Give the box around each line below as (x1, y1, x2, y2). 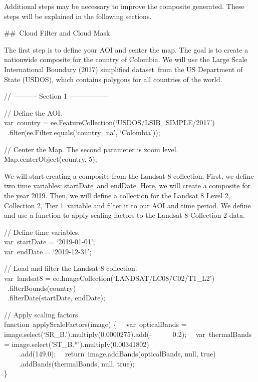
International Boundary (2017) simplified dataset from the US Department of (4, 64, 243, 74)
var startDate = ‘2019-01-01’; (4, 236, 95, 247)
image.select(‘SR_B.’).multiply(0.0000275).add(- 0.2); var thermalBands (4, 329, 252, 339)
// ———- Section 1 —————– (4, 91, 108, 101)
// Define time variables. (4, 226, 80, 237)
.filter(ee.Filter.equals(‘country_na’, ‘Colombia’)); (7, 127, 160, 137)
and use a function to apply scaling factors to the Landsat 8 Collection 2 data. (4, 210, 245, 220)
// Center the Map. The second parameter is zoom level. (4, 144, 178, 154)
